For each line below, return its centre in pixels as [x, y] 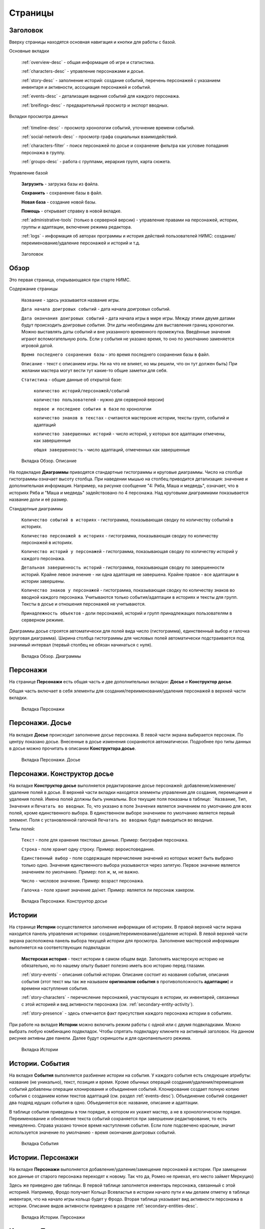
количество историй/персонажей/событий [81, 391]
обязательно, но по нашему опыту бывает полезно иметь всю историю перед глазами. [113, 966]
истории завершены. [43, 581]
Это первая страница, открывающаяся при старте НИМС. [70, 280]
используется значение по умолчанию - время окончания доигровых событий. [93, 1132]
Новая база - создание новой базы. [59, 202]
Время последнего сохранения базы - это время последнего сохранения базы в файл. [116, 354]
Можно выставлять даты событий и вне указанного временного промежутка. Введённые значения [126, 332]
